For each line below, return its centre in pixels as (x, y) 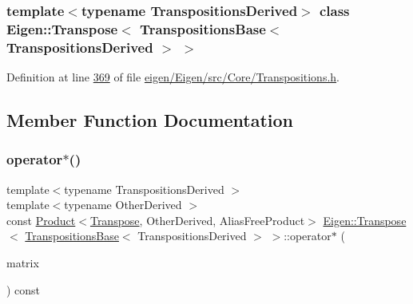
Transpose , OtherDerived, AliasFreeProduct (197, 220)
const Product (41, 220)
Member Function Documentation (150, 120)
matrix (23, 263)
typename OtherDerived (123, 205)
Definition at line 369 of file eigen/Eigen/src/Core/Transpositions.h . (173, 77)
